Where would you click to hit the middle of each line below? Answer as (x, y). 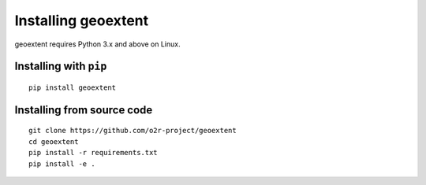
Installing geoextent (82, 20)
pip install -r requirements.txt (93, 153)
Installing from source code (84, 110)
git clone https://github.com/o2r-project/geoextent (133, 131)
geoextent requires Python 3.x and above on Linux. (97, 44)
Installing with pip (61, 67)
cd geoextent (54, 141)
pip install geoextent (73, 87)
